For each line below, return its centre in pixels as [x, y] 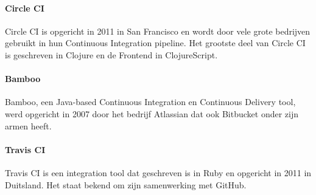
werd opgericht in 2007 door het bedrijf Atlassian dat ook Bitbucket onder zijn [152, 113]
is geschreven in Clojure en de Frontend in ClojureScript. [111, 54]
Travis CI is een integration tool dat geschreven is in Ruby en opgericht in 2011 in [158, 172]
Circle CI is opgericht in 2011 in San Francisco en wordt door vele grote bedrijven [158, 31]
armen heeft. [28, 125]
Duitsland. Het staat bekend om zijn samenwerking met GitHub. [126, 184]
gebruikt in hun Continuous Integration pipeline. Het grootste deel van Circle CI [155, 43]
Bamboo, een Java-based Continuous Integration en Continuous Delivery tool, [150, 102]
